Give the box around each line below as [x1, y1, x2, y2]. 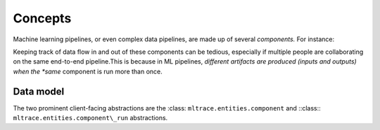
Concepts [13, 10, 72, 26]
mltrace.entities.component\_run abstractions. [13, 114, 168, 122]
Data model [13, 85, 65, 97]
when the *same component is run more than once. [13, 67, 163, 75]
